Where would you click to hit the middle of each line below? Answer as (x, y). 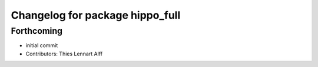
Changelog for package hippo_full (96, 15)
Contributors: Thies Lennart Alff (64, 54)
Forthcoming (37, 31)
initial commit (42, 45)
